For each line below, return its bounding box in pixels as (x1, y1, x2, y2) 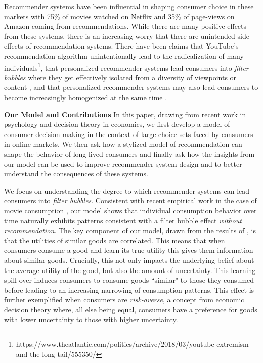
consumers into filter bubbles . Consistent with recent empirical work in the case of (4, 195, 257, 206)
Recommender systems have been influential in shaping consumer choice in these (4, 1, 254, 11)
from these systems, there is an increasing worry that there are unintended (4, 30, 235, 41)
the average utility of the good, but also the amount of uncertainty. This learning (4, 264, 256, 275)
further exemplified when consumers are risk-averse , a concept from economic (4, 294, 244, 305)
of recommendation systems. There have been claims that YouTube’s (25, 40, 239, 51)
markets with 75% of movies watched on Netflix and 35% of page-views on (4, 11, 235, 21)
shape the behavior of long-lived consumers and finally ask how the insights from (4, 148, 255, 159)
